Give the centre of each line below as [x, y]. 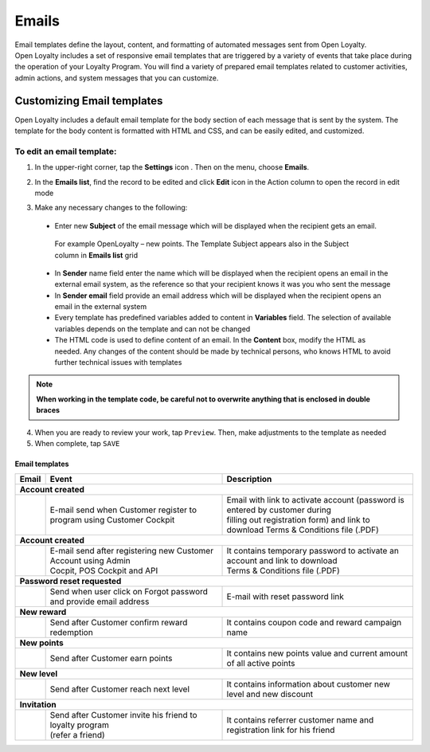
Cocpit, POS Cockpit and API [104, 571]
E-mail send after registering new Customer [132, 551]
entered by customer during [279, 510]
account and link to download [282, 561]
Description [249, 480]
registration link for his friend [281, 730]
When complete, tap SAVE [77, 443]
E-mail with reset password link [285, 597]
